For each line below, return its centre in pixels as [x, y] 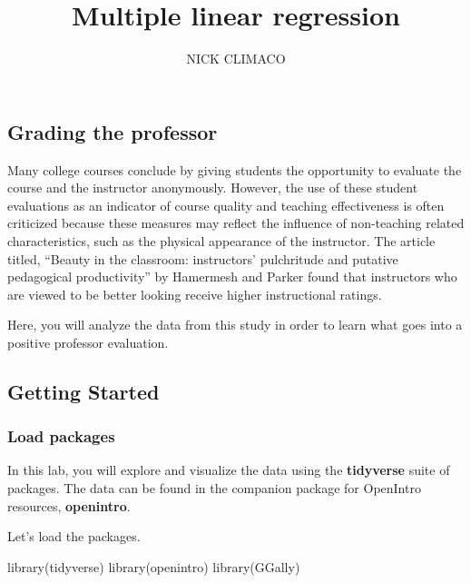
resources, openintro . [69, 505]
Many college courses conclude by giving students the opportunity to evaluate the [235, 169]
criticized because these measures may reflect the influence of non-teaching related [236, 223]
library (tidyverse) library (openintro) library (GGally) [154, 566]
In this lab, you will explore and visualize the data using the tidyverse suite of [229, 470]
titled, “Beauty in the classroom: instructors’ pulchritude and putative [203, 258]
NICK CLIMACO [236, 59]
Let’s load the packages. [74, 536]
